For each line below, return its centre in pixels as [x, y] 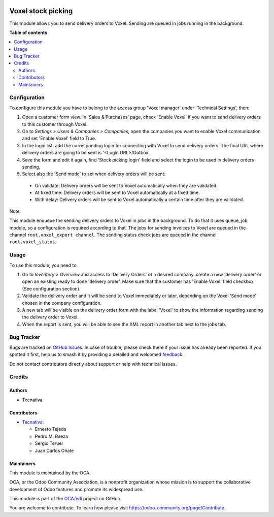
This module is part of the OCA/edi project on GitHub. [65, 499]
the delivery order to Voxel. [50, 317]
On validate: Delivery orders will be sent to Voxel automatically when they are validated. [126, 185]
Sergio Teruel [49, 443]
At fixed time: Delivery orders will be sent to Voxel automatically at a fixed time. [117, 192]
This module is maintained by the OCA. [50, 473]
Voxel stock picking [41, 11]
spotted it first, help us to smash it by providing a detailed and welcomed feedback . [96, 354]
